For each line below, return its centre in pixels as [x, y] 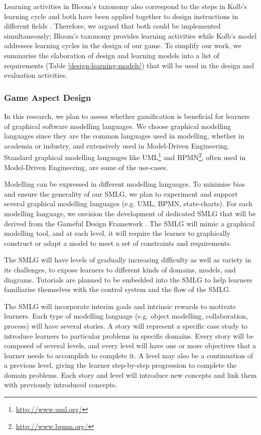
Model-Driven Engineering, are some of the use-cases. [86, 167]
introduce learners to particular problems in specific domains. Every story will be [129, 335]
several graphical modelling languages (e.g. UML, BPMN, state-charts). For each [128, 203]
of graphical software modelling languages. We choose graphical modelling [118, 126]
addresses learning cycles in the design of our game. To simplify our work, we [123, 45]
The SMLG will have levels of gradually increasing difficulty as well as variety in [128, 260]
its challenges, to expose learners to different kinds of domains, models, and [120, 269]
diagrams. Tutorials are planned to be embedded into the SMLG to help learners [128, 279]
